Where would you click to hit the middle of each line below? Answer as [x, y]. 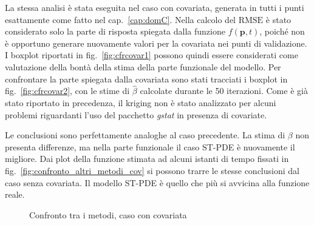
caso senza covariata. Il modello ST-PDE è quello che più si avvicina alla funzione [157, 182]
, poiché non [282, 31]
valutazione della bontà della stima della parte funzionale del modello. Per [143, 66]
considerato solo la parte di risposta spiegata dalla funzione [115, 31]
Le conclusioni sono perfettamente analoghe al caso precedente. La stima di [145, 135]
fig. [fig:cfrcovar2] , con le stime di [67, 91]
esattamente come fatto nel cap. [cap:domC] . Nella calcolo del [120, 19]
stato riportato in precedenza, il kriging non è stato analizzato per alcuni [141, 102]
